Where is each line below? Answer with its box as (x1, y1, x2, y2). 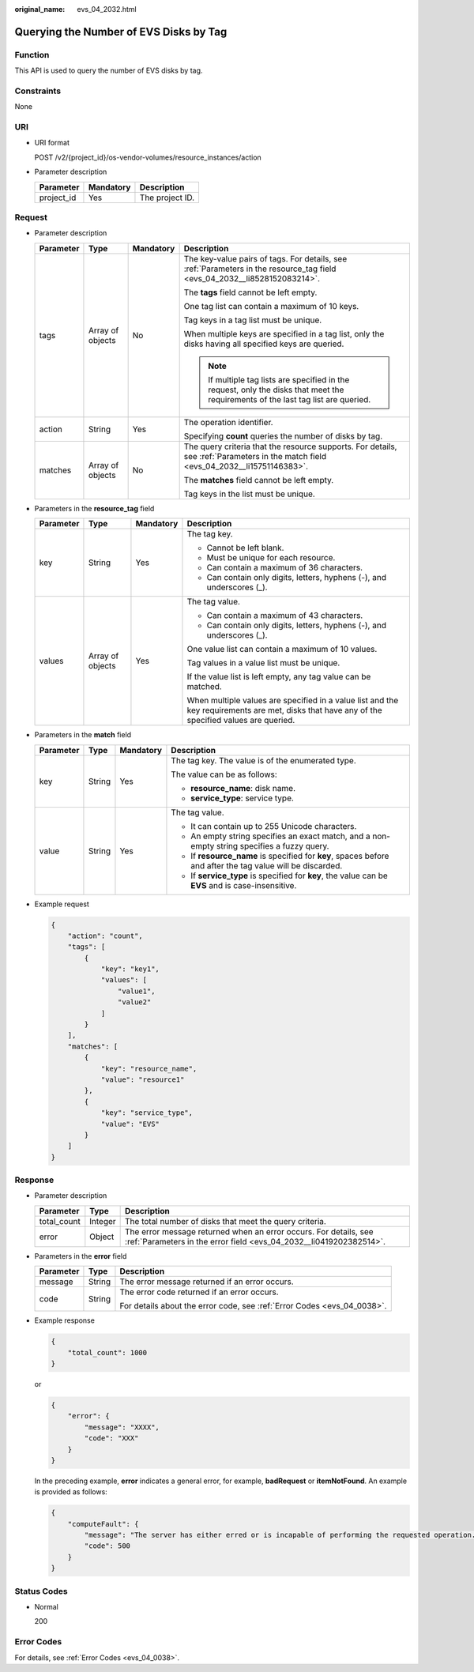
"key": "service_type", (100, 1109, 194, 1117)
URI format (34, 138, 70, 148)
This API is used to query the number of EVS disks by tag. (14, 66, 203, 75)
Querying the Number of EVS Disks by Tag (14, 24, 228, 39)
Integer (89, 1215, 116, 1226)
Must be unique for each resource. (206, 552, 336, 563)
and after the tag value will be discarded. (190, 860, 343, 871)
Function (14, 49, 50, 60)
